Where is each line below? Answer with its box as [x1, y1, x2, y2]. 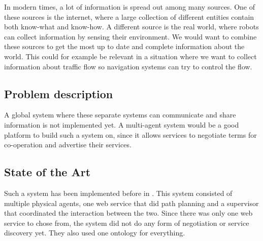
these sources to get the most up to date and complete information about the [4, 41, 245, 52]
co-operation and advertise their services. [4, 139, 131, 150]
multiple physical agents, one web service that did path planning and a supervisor [4, 197, 259, 208]
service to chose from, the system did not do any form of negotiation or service [4, 217, 249, 228]
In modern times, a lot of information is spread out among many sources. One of [4, 2, 255, 12]
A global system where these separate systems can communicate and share [4, 109, 236, 120]
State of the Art [4, 164, 91, 180]
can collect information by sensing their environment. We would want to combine [4, 31, 257, 42]
